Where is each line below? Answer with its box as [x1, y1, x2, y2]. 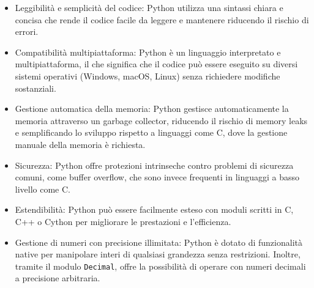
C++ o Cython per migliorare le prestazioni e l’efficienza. [15, 215, 231, 227]
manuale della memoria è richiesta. [15, 138, 146, 150]
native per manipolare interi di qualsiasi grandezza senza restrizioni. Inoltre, [15, 248, 301, 260]
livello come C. [15, 182, 70, 195]
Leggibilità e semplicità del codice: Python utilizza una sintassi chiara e [15, 1, 283, 13]
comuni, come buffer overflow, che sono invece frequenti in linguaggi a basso [15, 171, 300, 183]
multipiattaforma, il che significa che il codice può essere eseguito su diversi [15, 57, 298, 70]
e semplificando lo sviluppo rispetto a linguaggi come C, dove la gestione [15, 126, 288, 139]
